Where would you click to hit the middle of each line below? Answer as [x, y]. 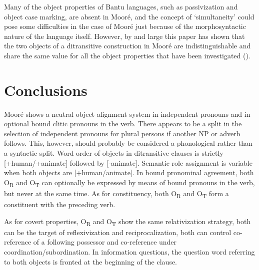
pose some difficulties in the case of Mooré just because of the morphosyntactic [125, 26]
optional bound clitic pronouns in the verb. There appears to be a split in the [123, 124]
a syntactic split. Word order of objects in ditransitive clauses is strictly [114, 153]
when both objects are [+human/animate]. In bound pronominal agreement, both [129, 172]
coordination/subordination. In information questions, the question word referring [129, 252]
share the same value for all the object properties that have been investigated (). [127, 55]
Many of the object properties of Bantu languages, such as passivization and [121, 6]
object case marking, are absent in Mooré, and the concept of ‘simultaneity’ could [129, 16]
